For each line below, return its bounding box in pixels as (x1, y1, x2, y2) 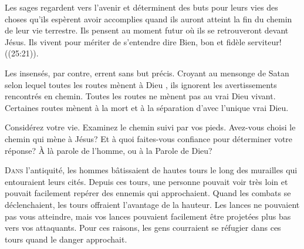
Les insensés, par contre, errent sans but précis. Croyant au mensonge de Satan (5, 66, 289, 79)
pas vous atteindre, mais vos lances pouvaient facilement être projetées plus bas (5, 210, 291, 222)
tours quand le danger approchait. (5, 233, 127, 245)
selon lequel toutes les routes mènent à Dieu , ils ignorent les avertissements (5, 78, 277, 90)
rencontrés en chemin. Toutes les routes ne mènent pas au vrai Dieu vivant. (5, 90, 276, 102)
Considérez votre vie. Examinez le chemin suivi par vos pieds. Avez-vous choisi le (5, 121, 296, 133)
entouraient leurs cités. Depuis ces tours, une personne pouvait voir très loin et (5, 175, 288, 187)
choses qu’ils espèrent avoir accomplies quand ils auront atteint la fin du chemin (5, 12, 292, 25)
